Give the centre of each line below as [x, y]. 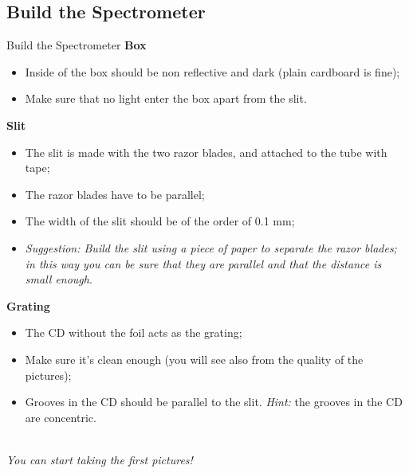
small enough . [59, 279]
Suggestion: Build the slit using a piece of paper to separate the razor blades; [211, 247]
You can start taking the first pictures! [100, 459]
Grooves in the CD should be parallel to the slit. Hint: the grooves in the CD [214, 402]
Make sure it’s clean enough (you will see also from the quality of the [194, 359]
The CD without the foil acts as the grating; [134, 332]
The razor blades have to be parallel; [115, 194]
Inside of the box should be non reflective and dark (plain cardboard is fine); [212, 71]
